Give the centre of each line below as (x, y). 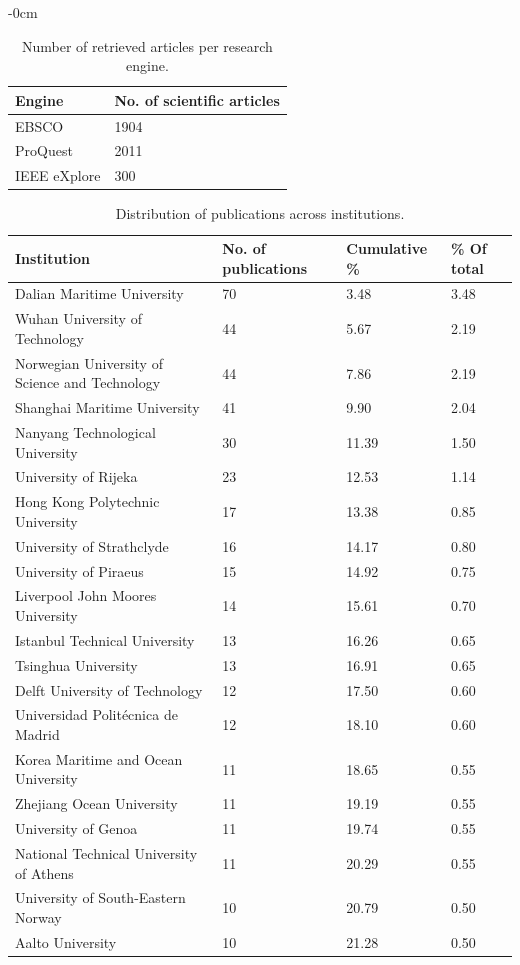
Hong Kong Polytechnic (87, 501)
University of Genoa (76, 828)
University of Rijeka (76, 476)
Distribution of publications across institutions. (260, 213)
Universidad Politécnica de (96, 714)
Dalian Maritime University (99, 293)
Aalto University (66, 941)
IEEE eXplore (58, 175)
